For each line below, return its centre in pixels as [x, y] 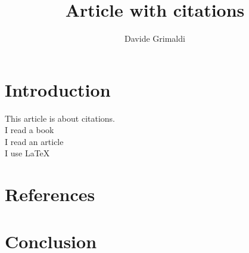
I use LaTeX [27, 153]
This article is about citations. [60, 118]
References [50, 194]
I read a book [29, 130]
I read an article [34, 141]
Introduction [58, 89]
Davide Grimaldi [155, 38]
